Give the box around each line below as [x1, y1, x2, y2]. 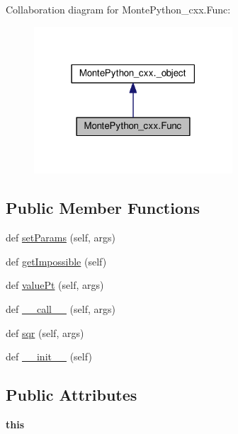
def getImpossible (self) [6, 253, 107, 268]
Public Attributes [6, 384, 137, 406]
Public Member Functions [6, 197, 200, 219]
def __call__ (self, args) [6, 301, 115, 316]
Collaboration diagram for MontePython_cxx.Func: [6, 2, 231, 16]
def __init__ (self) [6, 349, 92, 364]
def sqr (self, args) [6, 325, 84, 340]
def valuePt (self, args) [6, 278, 104, 292]
